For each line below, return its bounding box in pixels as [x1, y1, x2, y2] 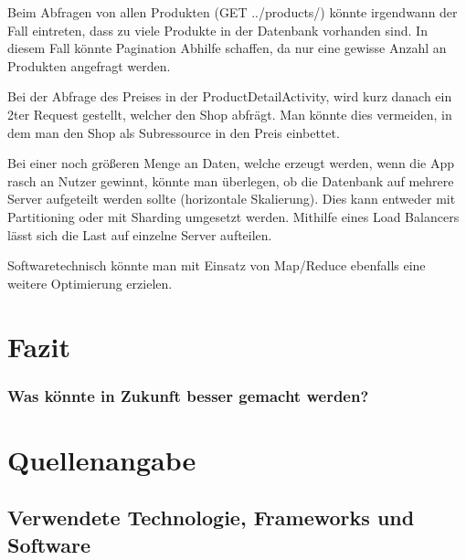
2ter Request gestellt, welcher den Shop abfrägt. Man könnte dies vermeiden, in [7, 104, 452, 123]
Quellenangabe [7, 440, 196, 478]
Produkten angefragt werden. [7, 56, 171, 75]
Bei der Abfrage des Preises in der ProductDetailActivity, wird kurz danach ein [7, 87, 452, 106]
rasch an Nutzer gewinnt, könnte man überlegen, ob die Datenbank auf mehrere [7, 171, 454, 190]
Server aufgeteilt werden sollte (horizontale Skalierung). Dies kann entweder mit [7, 189, 456, 208]
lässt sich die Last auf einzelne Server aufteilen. [7, 225, 272, 244]
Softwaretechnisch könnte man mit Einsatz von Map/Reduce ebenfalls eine [7, 256, 426, 275]
